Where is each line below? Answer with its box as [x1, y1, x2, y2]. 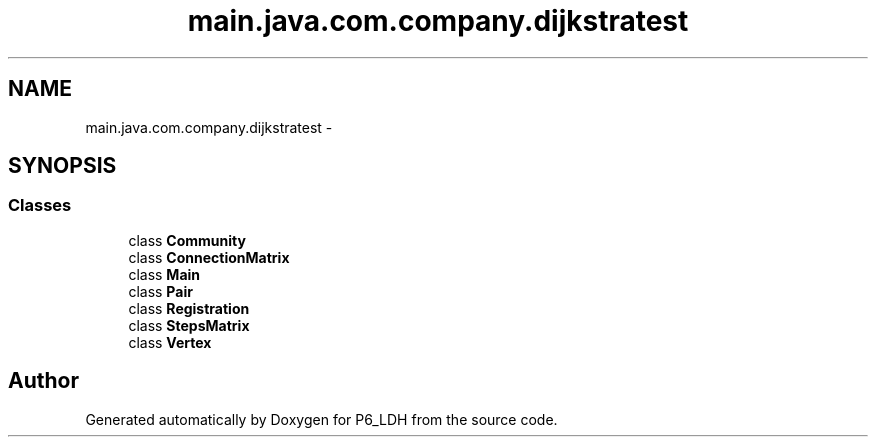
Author [8, 368, 79, 394]
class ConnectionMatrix [128, 248, 290, 266]
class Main [128, 265, 201, 283]
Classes [8, 195, 72, 216]
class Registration [128, 299, 250, 317]
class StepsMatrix [128, 316, 250, 334]
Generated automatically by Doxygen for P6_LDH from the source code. [85, 410, 558, 428]
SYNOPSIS [8, 153, 117, 179]
